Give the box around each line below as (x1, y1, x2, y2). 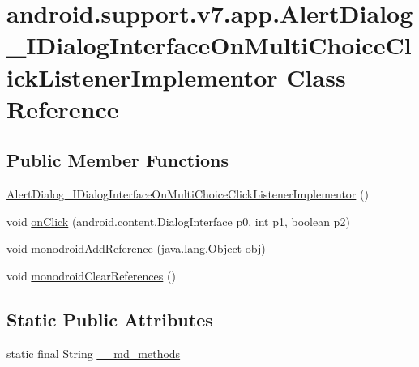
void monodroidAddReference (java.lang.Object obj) (6, 240, 266, 257)
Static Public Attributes (6, 306, 213, 331)
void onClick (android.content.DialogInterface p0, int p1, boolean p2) (6, 212, 350, 229)
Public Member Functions (6, 147, 229, 173)
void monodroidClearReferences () (6, 267, 176, 284)
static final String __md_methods (6, 344, 181, 361)
